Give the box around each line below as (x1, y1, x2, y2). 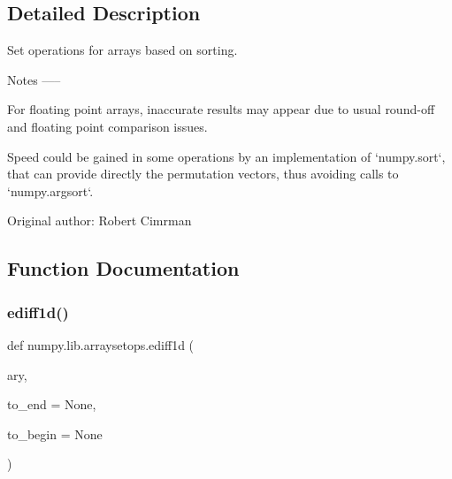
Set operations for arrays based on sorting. (7, 41, 238, 59)
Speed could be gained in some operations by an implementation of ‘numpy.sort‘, (7, 147, 446, 165)
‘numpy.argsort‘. (7, 181, 94, 200)
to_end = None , (7, 395, 96, 414)
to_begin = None (7, 424, 103, 443)
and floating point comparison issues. (7, 117, 208, 135)
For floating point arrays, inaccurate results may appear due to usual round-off (7, 100, 435, 118)
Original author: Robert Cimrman (7, 211, 192, 230)
